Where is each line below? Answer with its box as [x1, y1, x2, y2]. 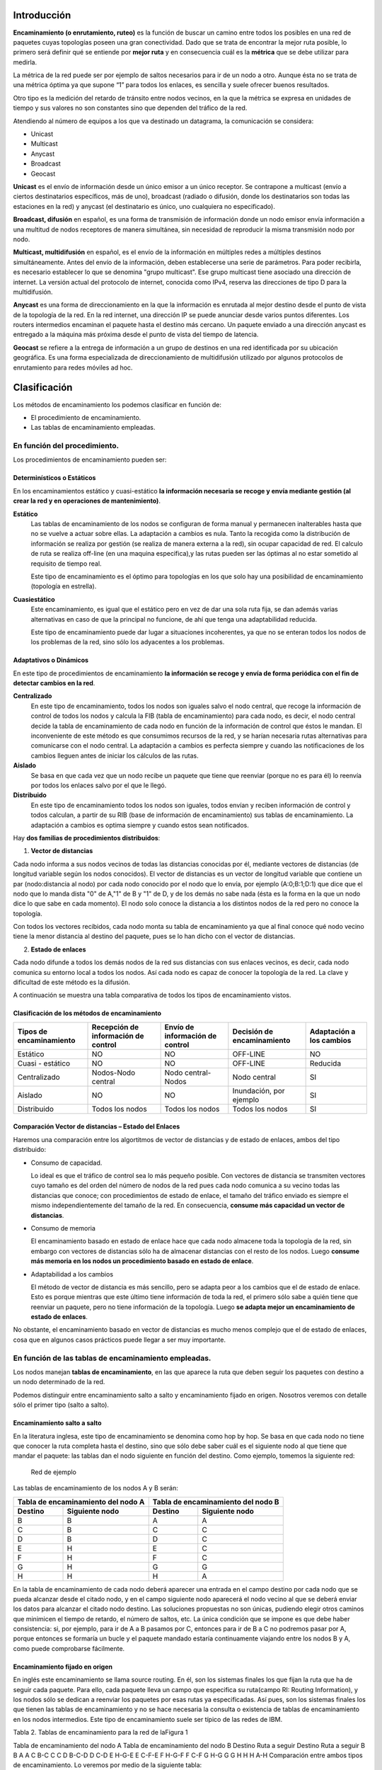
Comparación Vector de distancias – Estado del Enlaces [13, 1122, 180, 1131]
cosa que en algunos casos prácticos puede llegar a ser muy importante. [13, 1335, 226, 1344]
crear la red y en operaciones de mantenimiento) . [13, 496, 161, 506]
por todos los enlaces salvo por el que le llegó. [30, 781, 167, 789]
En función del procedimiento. [13, 441, 120, 451]
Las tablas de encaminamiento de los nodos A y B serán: [13, 1484, 178, 1492]
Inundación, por [232, 1085, 286, 1095]
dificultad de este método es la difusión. [13, 978, 130, 987]
